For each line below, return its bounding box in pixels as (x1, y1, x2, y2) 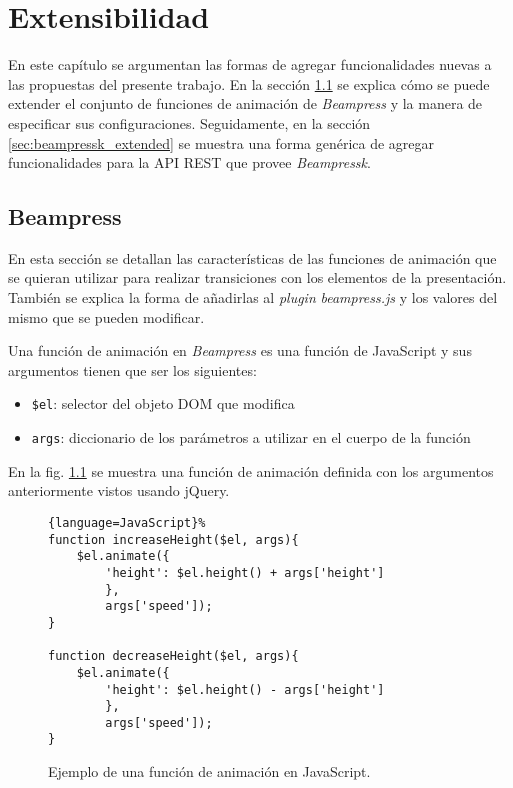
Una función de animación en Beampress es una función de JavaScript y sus (8, 340, 472, 361)
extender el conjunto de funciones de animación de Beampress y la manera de (8, 93, 483, 114)
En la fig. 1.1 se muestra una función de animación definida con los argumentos (8, 460, 494, 481)
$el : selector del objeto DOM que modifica (31, 393, 295, 414)
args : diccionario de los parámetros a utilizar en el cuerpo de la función (31, 427, 471, 448)
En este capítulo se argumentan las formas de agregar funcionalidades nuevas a (8, 54, 492, 75)
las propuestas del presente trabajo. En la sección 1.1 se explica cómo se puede (8, 73, 490, 94)
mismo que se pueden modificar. (8, 306, 205, 327)
